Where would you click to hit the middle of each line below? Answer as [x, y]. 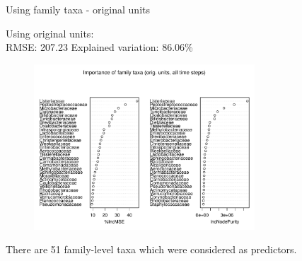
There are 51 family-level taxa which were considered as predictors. [151, 249]
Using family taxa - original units [78, 9]
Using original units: [50, 33]
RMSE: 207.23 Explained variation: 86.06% [99, 47]
